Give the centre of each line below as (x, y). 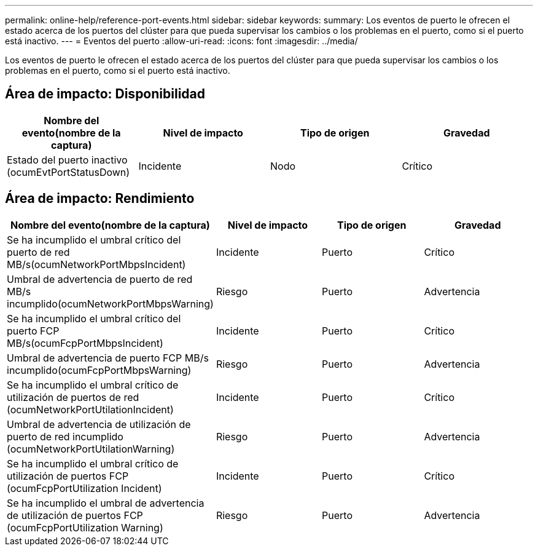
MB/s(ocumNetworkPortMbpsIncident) (96, 264)
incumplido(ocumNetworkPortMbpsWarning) (110, 303)
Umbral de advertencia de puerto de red (100, 279)
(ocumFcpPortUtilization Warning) (85, 527)
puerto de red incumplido (65, 436)
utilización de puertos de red (73, 397)
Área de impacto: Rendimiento (100, 199)
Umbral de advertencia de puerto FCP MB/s (108, 358)
